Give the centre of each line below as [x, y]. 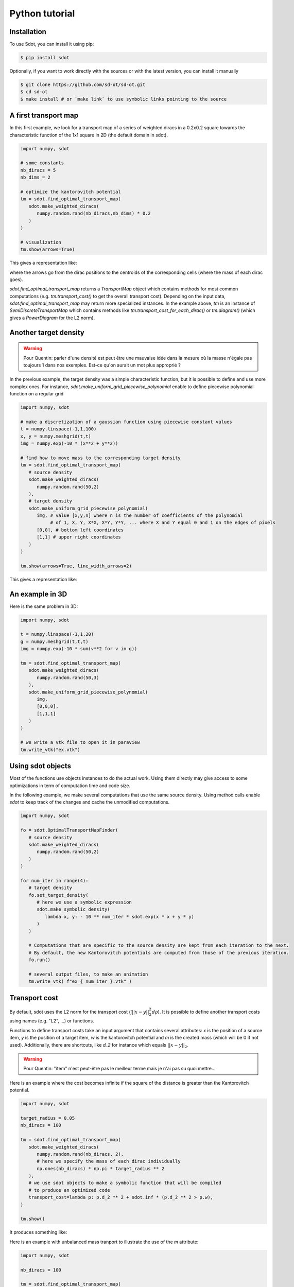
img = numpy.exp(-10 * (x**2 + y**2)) [69, 444]
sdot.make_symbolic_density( [73, 909]
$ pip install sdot [45, 58]
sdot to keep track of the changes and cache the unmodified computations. [90, 802]
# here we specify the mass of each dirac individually [109, 1161]
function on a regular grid [37, 394]
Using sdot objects [40, 766]
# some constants [42, 163]
